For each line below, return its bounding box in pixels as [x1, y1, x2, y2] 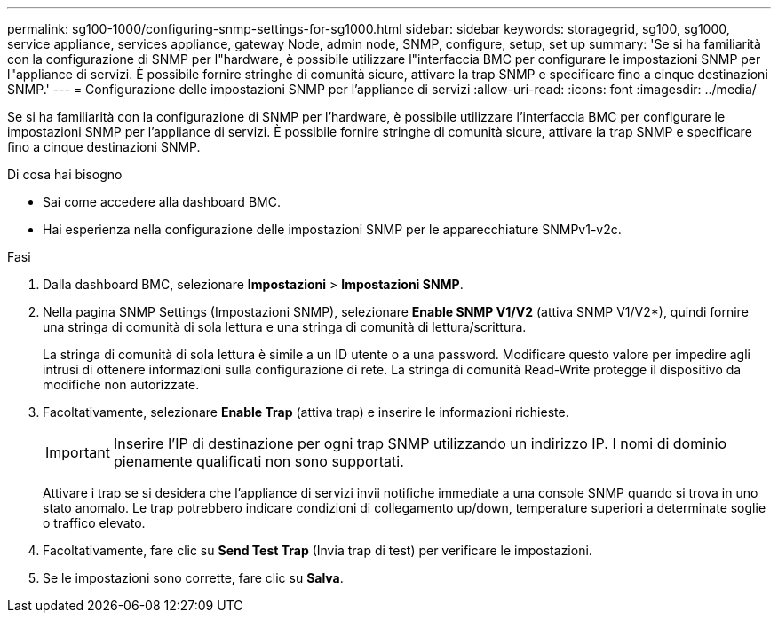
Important [45, 443, 110, 461]
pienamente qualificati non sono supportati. [113, 452, 404, 470]
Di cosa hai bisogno [7, 167, 123, 182]
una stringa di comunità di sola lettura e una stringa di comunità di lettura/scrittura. [43, 319, 527, 334]
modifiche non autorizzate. [43, 377, 200, 392]
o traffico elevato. [43, 515, 146, 530]
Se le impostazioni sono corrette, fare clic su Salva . [43, 570, 344, 585]
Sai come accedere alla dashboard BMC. [43, 194, 281, 209]
